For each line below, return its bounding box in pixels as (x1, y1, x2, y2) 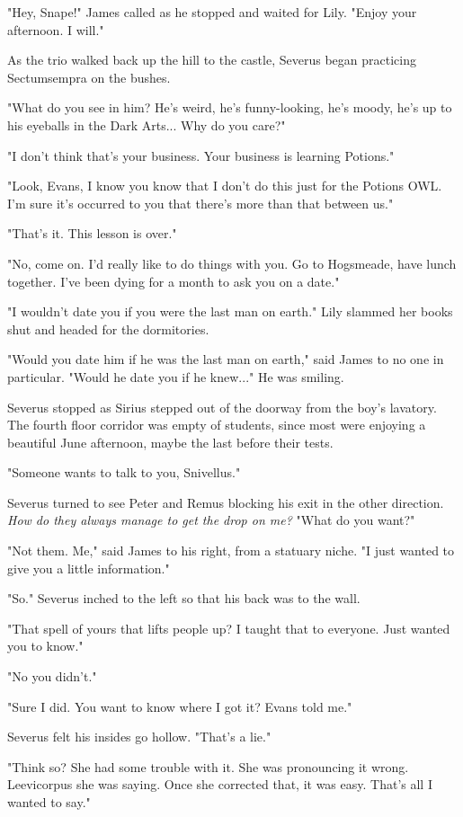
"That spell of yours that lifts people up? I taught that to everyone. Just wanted (7, 618, 450, 637)
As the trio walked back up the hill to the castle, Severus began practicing (7, 50, 416, 69)
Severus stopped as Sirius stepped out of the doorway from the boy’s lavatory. (7, 397, 437, 416)
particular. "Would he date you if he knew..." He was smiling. (7, 367, 344, 386)
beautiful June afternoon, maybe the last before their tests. (7, 432, 334, 451)
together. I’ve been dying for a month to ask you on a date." (7, 271, 340, 290)
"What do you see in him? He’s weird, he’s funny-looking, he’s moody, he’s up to (7, 98, 452, 117)
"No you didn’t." (7, 667, 97, 686)
